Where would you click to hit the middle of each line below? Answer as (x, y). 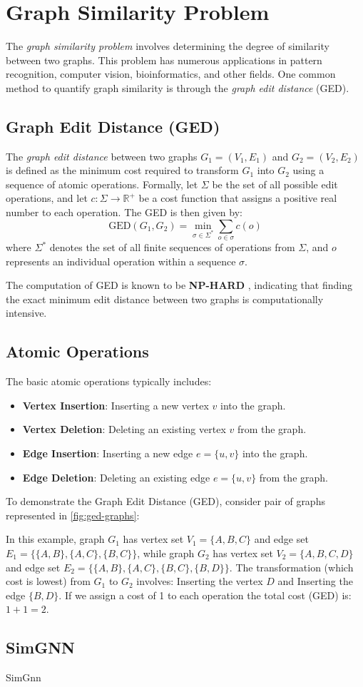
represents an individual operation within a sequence (121, 261)
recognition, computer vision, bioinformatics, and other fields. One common (171, 74)
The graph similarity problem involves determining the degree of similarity (168, 46)
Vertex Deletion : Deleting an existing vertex (124, 429)
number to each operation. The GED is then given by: (124, 212)
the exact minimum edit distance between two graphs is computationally (165, 299)
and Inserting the (315, 581)
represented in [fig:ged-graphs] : (73, 515)
